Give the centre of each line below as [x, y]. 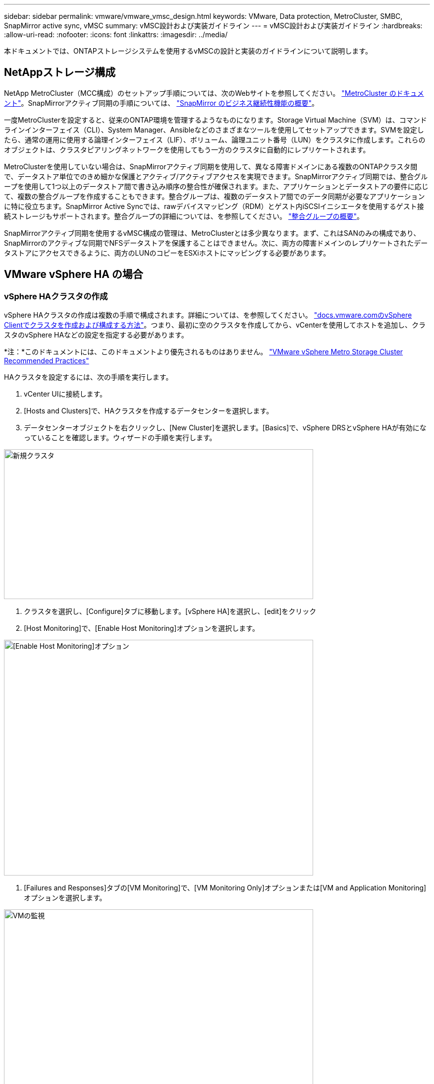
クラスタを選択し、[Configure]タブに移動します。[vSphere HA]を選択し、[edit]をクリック [170, 611]
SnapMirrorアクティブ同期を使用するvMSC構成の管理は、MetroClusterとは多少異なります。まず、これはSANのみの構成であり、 [212, 233]
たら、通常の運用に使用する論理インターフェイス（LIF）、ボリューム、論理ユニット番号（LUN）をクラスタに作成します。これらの [215, 139]
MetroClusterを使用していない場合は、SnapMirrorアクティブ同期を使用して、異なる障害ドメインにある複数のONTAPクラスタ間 [211, 166]
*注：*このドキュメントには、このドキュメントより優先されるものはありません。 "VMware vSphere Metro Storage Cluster [204, 352]
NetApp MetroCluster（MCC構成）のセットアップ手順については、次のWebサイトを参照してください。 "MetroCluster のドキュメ [214, 93]
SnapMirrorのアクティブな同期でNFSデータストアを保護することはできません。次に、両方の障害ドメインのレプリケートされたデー [216, 243]
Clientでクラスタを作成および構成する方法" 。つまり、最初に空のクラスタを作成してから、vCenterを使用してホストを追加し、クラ [215, 325]
